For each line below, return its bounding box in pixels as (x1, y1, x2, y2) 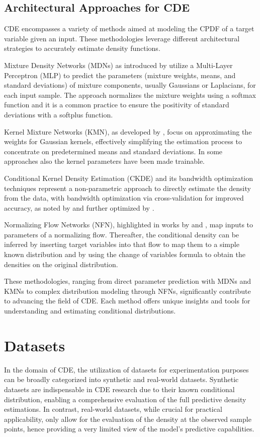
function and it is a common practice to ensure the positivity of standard (4, 99, 229, 110)
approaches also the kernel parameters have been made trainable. (4, 156, 205, 166)
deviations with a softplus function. (4, 109, 113, 119)
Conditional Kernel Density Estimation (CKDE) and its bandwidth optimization (4, 172, 253, 183)
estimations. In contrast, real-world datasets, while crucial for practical (4, 404, 222, 414)
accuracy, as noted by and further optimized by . (4, 202, 154, 213)
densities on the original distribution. (4, 259, 118, 269)
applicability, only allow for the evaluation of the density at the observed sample (4, 413, 251, 424)
